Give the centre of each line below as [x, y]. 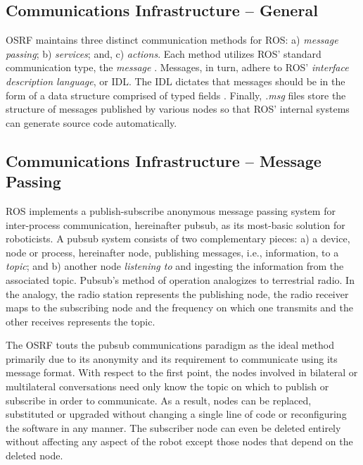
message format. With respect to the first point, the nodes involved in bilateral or [182, 372]
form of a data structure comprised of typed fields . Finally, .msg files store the [176, 95]
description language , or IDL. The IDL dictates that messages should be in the [176, 81]
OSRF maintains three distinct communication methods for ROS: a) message [172, 40]
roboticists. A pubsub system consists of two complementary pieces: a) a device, [178, 238]
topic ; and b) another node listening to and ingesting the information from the [175, 266]
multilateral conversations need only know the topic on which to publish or [167, 386]
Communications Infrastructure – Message [164, 160]
